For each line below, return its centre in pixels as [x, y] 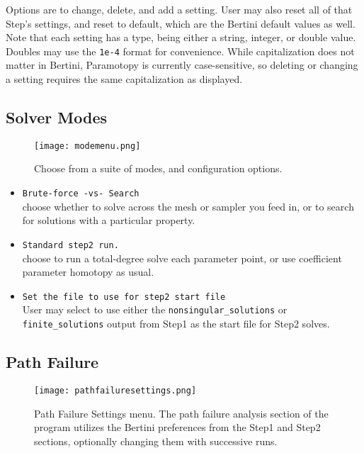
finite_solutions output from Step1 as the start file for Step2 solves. [176, 324]
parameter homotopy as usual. [88, 272]
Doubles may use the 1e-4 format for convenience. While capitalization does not [180, 51]
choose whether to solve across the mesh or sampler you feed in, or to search [188, 206]
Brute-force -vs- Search [81, 194]
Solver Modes [57, 117]
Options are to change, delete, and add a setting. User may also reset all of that [179, 9]
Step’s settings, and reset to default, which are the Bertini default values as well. [181, 23]
